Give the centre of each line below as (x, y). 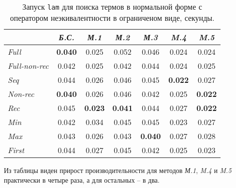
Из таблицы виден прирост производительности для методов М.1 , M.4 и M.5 (118, 170)
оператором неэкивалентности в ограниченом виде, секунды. (112, 18)
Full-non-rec (28, 66)
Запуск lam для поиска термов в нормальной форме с (112, 7)
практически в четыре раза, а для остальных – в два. (82, 180)
